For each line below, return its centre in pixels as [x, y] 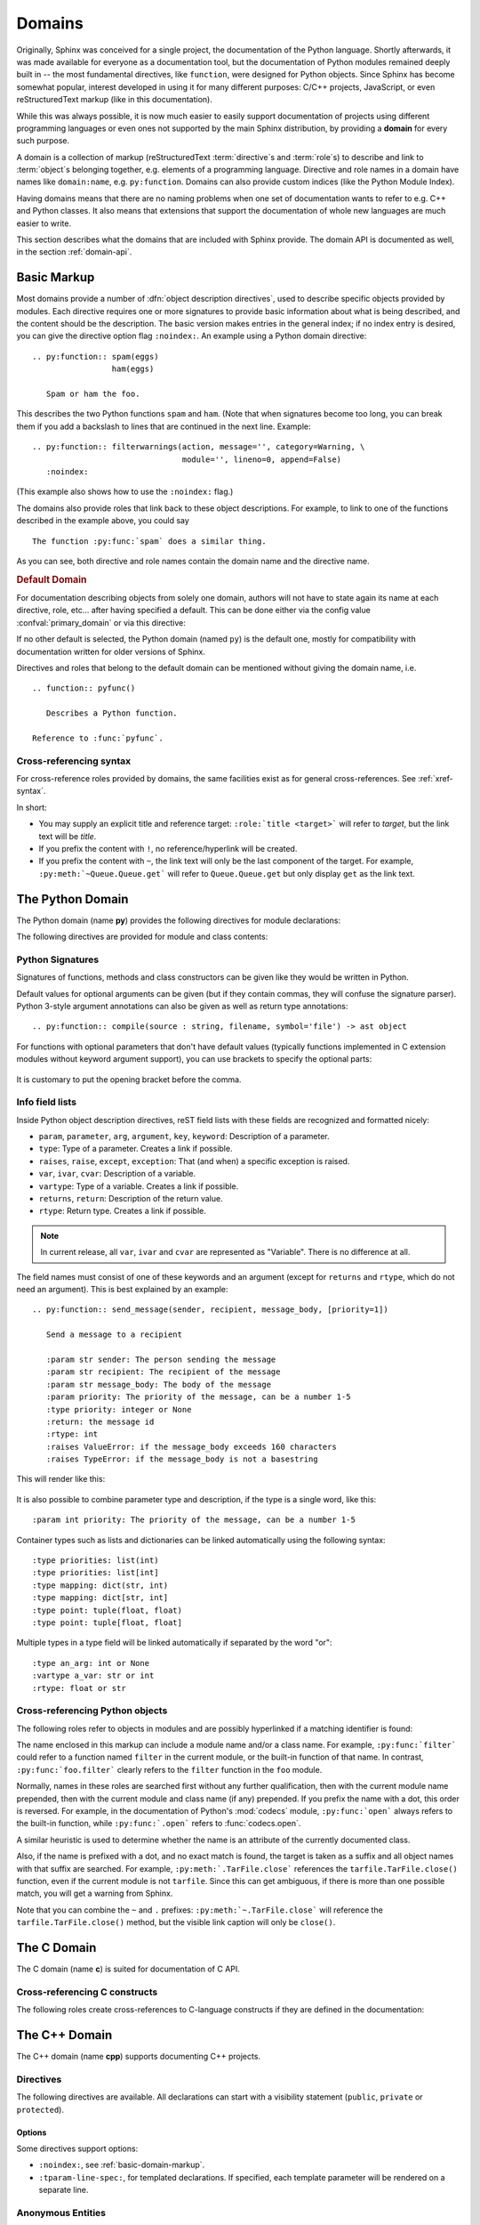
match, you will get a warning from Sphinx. [95, 1893]
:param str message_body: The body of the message [158, 1384]
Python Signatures [58, 959]
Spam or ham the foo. [93, 394]
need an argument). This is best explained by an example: [122, 1289]
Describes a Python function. [112, 713]
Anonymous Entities [61, 2213]
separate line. [64, 2190]
